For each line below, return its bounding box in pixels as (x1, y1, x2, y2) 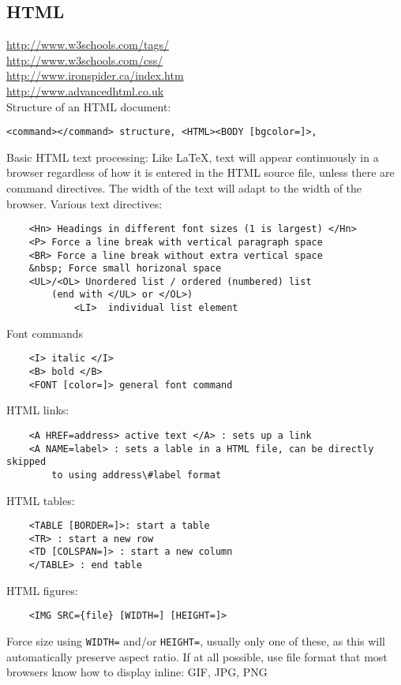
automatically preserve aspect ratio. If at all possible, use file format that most (6, 648, 388, 664)
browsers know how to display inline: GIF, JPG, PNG (6, 664, 268, 680)
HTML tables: (6, 492, 75, 508)
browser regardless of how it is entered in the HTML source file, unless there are (6, 164, 395, 181)
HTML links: (6, 402, 69, 418)
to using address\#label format (51, 469, 222, 481)
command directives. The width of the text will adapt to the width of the (6, 180, 362, 197)
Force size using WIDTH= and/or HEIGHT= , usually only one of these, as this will (6, 633, 385, 649)
